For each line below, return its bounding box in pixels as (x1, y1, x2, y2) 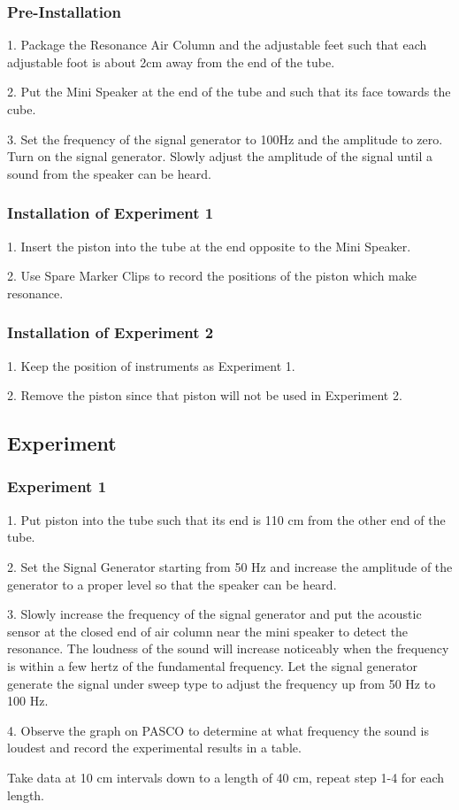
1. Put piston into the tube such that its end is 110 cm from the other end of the (7, 510, 446, 528)
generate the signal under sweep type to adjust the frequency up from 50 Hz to (7, 674, 436, 692)
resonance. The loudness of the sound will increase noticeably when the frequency (7, 639, 449, 658)
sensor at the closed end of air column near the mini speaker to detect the (7, 621, 409, 640)
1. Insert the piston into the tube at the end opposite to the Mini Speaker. (7, 236, 411, 255)
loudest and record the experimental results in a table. (7, 738, 302, 757)
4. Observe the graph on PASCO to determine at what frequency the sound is (7, 721, 429, 739)
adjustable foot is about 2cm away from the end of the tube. (7, 52, 335, 71)
